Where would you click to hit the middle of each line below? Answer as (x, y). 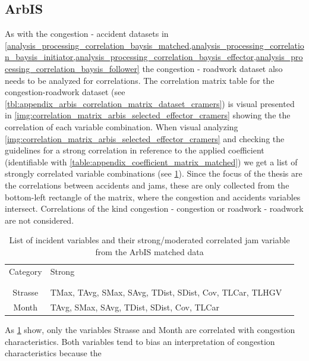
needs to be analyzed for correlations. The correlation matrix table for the (140, 80)
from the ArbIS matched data (149, 251)
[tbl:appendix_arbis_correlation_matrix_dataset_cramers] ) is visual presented (150, 103)
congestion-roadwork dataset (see (65, 92)
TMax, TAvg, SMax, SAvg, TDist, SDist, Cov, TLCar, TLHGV (166, 292)
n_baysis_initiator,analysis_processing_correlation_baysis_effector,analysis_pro (154, 57)
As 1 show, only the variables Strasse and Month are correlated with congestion (150, 330)
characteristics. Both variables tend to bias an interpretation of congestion (140, 341)
